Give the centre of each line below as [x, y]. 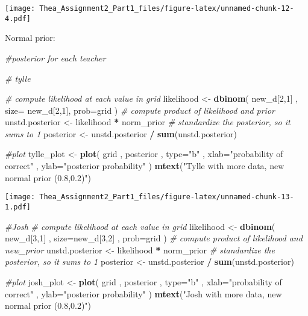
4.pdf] [18, 18]
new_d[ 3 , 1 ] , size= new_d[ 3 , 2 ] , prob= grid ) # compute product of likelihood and [154, 238]
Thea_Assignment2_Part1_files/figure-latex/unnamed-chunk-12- [167, 8]
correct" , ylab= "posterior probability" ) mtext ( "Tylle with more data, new [145, 166]
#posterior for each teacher [55, 57]
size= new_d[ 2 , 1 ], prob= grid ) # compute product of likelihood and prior [140, 110]
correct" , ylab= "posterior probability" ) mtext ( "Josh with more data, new [143, 293]
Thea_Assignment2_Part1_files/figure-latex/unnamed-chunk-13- [167, 197]
